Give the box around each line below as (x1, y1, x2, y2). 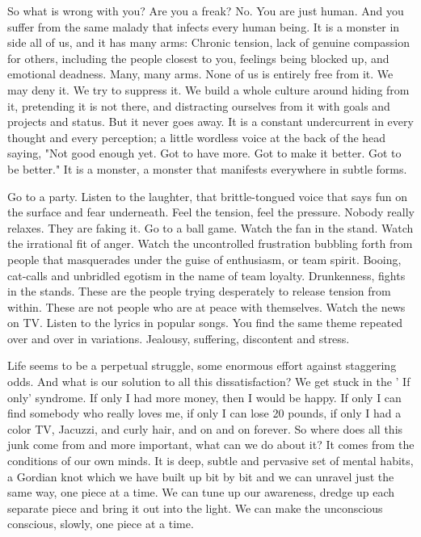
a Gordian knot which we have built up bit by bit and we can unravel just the (7, 468, 394, 485)
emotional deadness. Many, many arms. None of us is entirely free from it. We (7, 65, 394, 82)
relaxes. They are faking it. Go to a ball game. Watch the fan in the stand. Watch (7, 219, 414, 236)
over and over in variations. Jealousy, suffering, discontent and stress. (7, 329, 350, 346)
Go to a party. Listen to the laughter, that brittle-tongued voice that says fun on (7, 187, 407, 204)
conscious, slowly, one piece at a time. (7, 515, 194, 532)
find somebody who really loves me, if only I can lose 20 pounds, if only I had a (7, 405, 402, 422)
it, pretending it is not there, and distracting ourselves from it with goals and (7, 97, 390, 114)
